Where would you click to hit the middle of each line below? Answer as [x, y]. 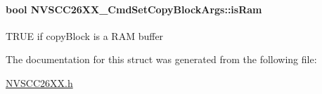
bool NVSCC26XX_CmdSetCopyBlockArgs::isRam [134, 9]
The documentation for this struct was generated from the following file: [161, 59]
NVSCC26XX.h [39, 82]
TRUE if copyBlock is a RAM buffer [85, 35]
